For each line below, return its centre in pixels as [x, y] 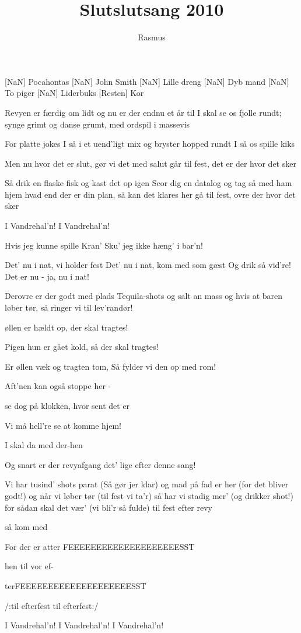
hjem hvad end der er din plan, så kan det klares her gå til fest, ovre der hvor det [150, 194]
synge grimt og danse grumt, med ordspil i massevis [97, 124]
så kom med [26, 527]
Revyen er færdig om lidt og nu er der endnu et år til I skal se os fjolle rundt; [143, 112]
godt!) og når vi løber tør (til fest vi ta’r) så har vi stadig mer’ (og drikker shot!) [149, 495]
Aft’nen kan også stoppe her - [58, 386]
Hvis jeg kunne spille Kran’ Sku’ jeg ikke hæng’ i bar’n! [104, 245]
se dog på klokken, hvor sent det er [67, 405]
